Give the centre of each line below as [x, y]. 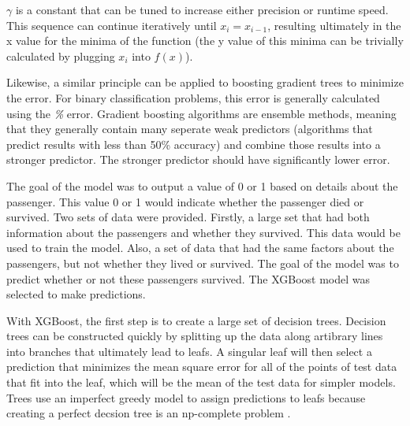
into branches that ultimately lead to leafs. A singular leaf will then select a [189, 351]
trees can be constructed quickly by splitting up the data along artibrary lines [195, 336]
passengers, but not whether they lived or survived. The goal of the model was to [203, 263]
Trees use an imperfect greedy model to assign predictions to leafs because [186, 397]
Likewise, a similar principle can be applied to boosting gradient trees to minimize [205, 82]
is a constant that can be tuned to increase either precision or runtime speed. [202, 9]
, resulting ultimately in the [334, 25]
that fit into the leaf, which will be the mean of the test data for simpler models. [201, 382]
